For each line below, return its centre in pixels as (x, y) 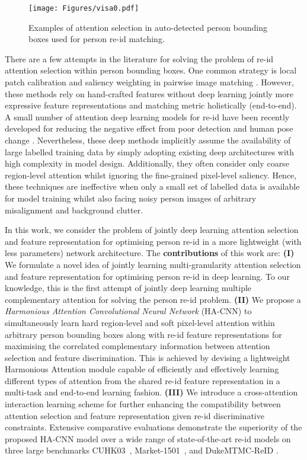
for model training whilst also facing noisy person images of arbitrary (131, 198)
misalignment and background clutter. (74, 210)
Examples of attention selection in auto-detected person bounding (148, 27)
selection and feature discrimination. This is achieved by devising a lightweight (148, 357)
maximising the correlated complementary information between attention (137, 346)
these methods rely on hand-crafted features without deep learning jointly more (149, 93)
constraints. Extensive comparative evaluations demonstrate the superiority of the (153, 427)
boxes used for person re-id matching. (97, 39)
